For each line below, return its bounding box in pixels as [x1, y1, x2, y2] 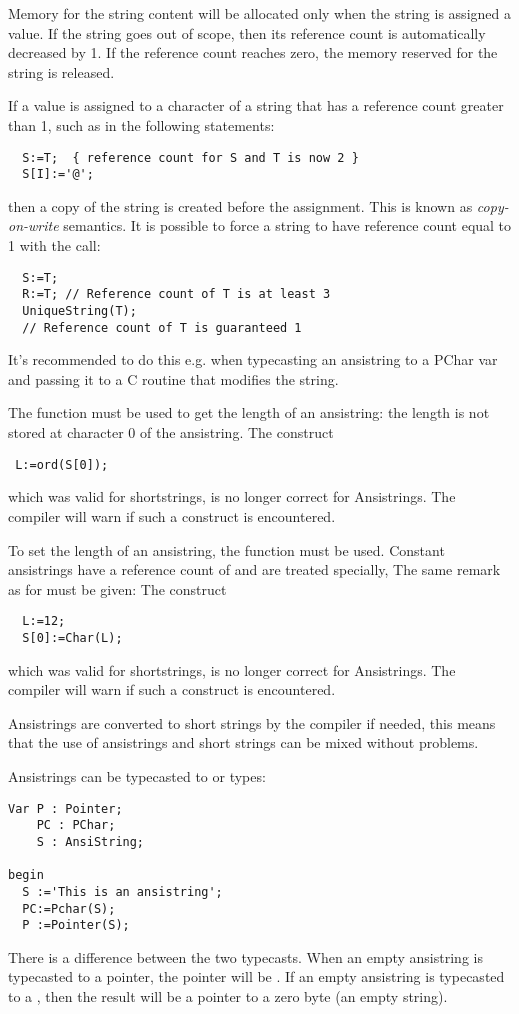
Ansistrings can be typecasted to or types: [8, 765, 266, 786]
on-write [8, 215, 59, 236]
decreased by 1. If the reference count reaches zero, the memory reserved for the [8, 42, 498, 63]
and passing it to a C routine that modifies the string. [8, 368, 339, 389]
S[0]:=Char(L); [22, 630, 123, 645]
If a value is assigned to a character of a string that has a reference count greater [8, 95, 504, 116]
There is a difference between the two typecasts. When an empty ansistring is [8, 946, 483, 967]
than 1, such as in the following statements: [8, 114, 275, 135]
